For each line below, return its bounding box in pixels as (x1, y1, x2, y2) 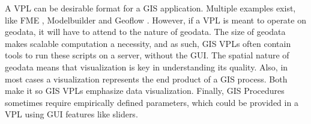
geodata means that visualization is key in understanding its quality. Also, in (5, 60, 288, 73)
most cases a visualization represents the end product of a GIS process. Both (5, 72, 288, 85)
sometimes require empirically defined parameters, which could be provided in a (5, 96, 298, 108)
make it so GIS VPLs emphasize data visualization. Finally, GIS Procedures (5, 84, 285, 97)
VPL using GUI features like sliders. (5, 108, 138, 120)
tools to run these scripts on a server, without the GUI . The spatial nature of (5, 49, 289, 61)
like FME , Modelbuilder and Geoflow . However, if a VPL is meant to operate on (5, 13, 306, 26)
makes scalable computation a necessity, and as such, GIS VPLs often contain (5, 37, 291, 49)
